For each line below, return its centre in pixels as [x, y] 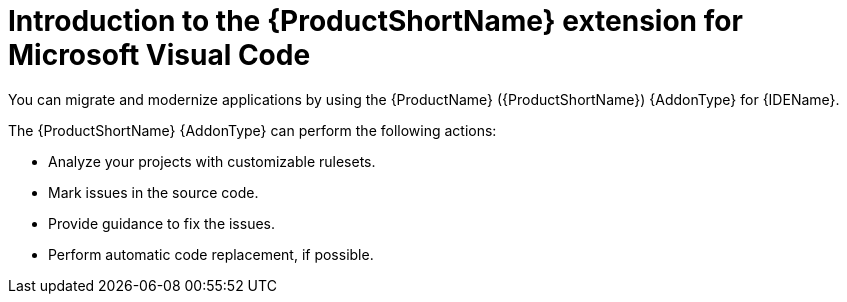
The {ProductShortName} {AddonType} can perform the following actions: [252, 130]
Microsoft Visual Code [159, 55]
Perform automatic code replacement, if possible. [211, 254]
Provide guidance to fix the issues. [162, 223]
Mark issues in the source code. [153, 192]
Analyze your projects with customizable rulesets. [212, 161]
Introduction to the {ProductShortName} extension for [375, 21]
